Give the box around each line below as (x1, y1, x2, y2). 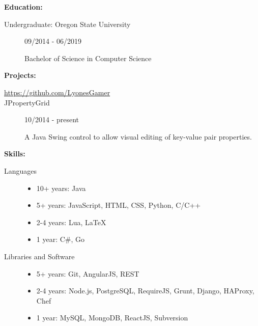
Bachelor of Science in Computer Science (24, 52, 152, 63)
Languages (4, 165, 37, 176)
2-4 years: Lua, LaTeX (36, 216, 106, 227)
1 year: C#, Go (36, 234, 85, 244)
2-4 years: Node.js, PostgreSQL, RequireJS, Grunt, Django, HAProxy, (36, 285, 254, 296)
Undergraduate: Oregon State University (4, 18, 131, 29)
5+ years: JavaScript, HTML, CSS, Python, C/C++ (36, 200, 201, 210)
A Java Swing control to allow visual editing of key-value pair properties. (24, 131, 252, 142)
